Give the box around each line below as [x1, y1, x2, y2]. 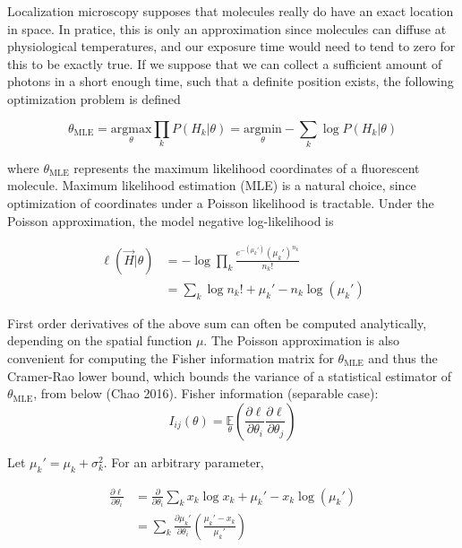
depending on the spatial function [7, 331, 192, 350]
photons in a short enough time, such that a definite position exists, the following [7, 72, 454, 91]
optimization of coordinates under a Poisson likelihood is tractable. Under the [7, 194, 434, 213]
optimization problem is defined [7, 89, 181, 108]
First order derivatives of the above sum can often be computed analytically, [7, 313, 427, 332]
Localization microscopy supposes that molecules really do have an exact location [7, 2, 454, 20]
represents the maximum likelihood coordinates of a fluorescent [73, 158, 420, 177]
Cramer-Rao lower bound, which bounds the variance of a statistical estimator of [7, 366, 452, 385]
